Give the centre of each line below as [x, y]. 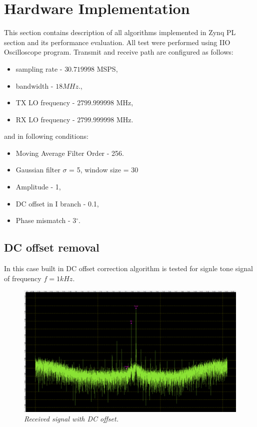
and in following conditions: [46, 136]
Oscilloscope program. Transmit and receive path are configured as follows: [119, 52]
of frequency [23, 278]
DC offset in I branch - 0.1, [57, 203]
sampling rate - [39, 68]
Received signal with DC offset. [71, 419]
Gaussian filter [38, 170]
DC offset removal [52, 247]
